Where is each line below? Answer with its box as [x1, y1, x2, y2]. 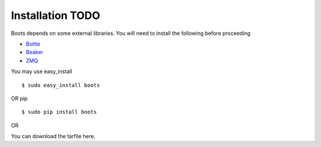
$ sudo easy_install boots [21, 82, 100, 88]
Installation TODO [11, 9, 100, 22]
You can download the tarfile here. [11, 133, 96, 140]
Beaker [26, 49, 44, 56]
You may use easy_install [11, 68, 73, 75]
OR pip [11, 95, 28, 102]
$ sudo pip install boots [21, 108, 97, 116]
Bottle [26, 40, 41, 47]
